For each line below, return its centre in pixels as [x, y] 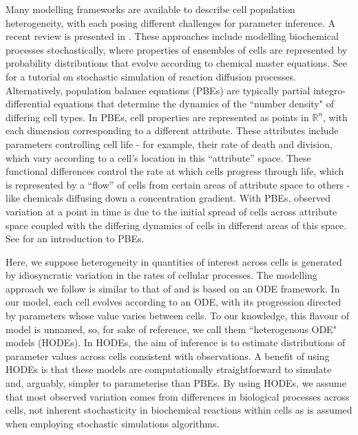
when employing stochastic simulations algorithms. [113, 423]
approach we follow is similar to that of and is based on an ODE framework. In [173, 288]
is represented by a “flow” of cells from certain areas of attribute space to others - [178, 184]
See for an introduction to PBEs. [75, 238]
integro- [329, 90]
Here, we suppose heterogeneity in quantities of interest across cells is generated [174, 261]
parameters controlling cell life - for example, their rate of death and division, [169, 144]
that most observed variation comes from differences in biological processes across [178, 396]
